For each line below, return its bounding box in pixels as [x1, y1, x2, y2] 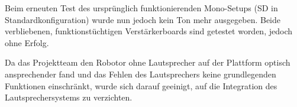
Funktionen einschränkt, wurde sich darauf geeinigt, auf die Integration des [5, 79, 277, 92]
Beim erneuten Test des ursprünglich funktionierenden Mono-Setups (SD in [5, 2, 278, 14]
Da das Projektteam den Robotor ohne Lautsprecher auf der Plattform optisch [5, 56, 290, 69]
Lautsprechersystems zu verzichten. [5, 91, 133, 103]
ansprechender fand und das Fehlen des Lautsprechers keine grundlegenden [5, 67, 276, 80]
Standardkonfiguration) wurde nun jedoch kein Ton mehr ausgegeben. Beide [5, 13, 280, 25]
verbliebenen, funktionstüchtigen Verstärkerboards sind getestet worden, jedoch [5, 25, 292, 37]
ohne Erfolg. [5, 36, 49, 48]
